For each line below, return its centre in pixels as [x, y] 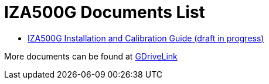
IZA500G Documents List [105, 12]
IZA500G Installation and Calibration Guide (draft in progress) [146, 38]
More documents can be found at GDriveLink [91, 56]
